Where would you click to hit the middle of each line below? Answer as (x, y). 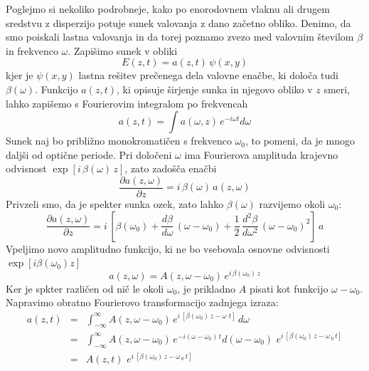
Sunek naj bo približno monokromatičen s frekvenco (119, 141)
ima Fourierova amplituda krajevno (261, 154)
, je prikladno (207, 288)
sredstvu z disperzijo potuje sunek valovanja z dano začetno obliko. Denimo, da (178, 22)
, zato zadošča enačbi (171, 168)
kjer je (20, 75)
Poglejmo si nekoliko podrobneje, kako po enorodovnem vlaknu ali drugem (168, 9)
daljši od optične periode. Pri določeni (89, 154)
